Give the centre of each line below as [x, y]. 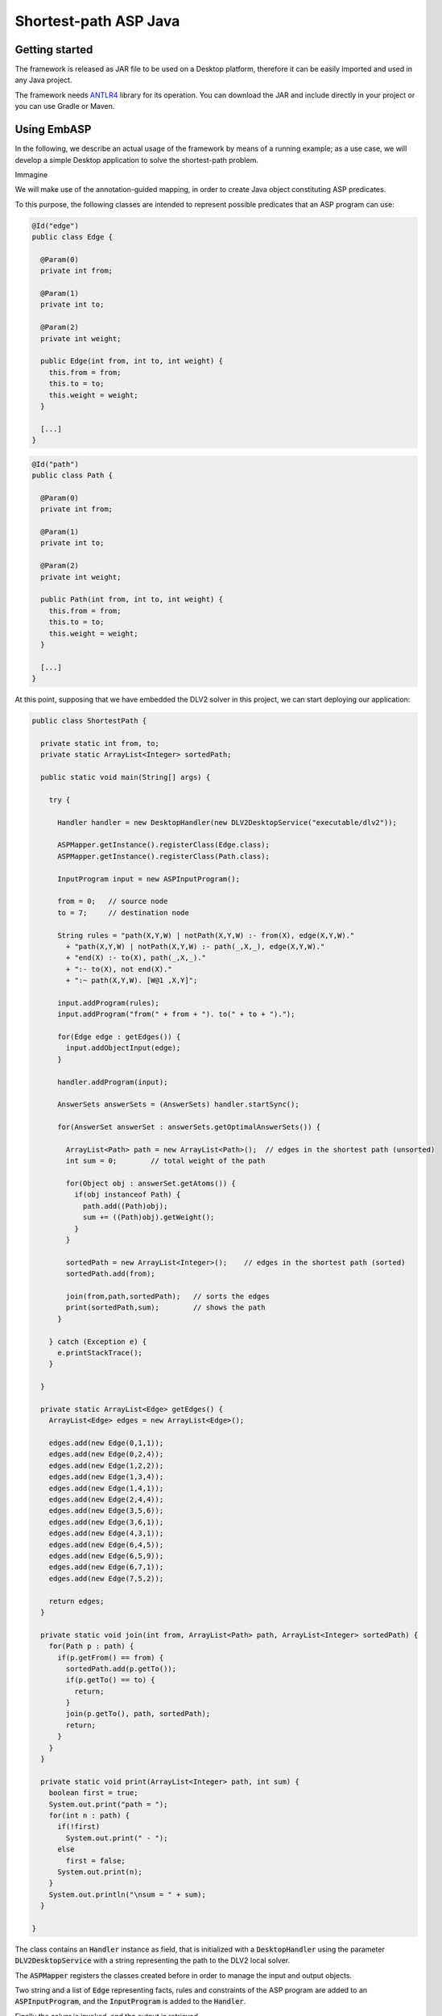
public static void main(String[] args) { [126, 777]
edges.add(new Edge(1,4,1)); [106, 1488]
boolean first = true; [93, 1793]
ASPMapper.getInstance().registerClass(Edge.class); [163, 845]
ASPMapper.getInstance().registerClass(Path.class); [163, 856]
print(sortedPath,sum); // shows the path [165, 1308]
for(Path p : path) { [91, 1646]
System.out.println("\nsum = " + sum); [128, 1894]
